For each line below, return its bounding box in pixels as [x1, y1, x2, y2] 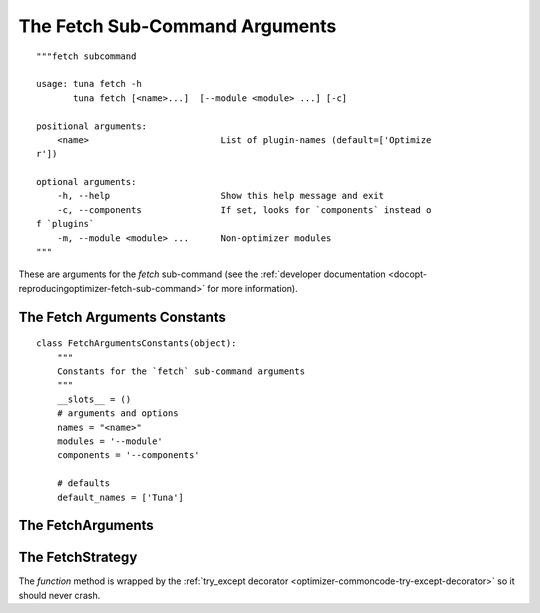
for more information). [206, 282, 299, 294]
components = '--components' [56, 450, 200, 461]
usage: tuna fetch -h [36, 78, 142, 90]
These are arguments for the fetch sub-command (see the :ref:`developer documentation [18, 268, 387, 280]
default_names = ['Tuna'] [56, 491, 185, 503]
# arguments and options [56, 408, 179, 419]
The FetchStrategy [18, 549, 138, 566]
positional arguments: [36, 120, 148, 132]
